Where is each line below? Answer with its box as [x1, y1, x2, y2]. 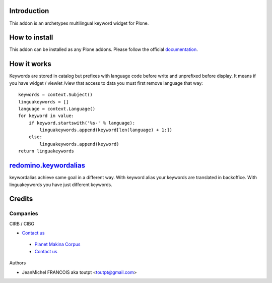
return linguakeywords [18, 148, 75, 154]
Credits [9, 195, 33, 203]
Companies [9, 210, 38, 217]
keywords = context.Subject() [18, 92, 93, 98]
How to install [9, 33, 53, 42]
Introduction [9, 7, 49, 15]
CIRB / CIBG [9, 220, 35, 227]
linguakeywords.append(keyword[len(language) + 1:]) [39, 127, 172, 133]
